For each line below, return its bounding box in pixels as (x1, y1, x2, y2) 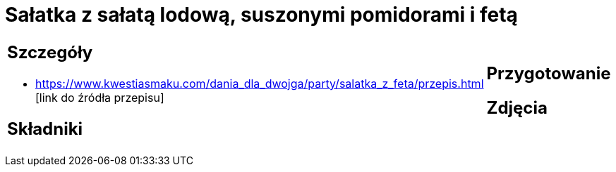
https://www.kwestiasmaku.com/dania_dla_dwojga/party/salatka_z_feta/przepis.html (35, 76, 484, 91)
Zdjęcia (486, 97, 548, 118)
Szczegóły (7, 41, 93, 62)
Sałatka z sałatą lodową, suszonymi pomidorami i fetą (5, 3, 518, 27)
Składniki (7, 118, 83, 139)
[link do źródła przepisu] (35, 90, 164, 105)
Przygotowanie (486, 62, 611, 84)
